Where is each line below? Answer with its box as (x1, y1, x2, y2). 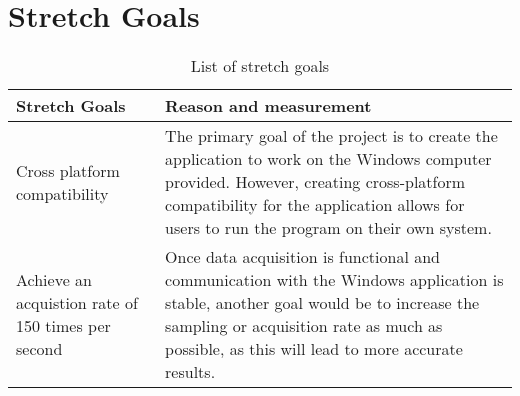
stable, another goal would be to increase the (165, 291, 480, 315)
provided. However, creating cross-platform (165, 170, 466, 194)
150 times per (16, 314, 111, 338)
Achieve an (16, 268, 92, 292)
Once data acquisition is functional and (165, 245, 440, 269)
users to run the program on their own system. (165, 216, 492, 240)
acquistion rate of (16, 291, 138, 315)
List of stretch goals (190, 54, 330, 78)
